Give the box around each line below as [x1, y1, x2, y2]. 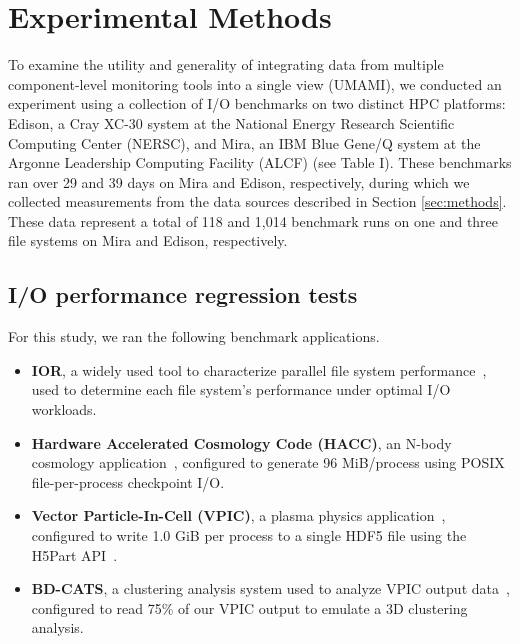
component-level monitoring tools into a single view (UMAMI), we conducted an [8, 73, 502, 94]
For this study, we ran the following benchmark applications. [8, 326, 380, 347]
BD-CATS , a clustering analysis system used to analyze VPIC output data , [31, 578, 510, 599]
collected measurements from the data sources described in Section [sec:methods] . [8, 191, 507, 212]
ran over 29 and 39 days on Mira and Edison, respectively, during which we [8, 171, 470, 192]
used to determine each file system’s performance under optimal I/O [31, 379, 451, 400]
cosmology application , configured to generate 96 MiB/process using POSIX [31, 452, 505, 473]
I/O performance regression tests [8, 279, 358, 310]
